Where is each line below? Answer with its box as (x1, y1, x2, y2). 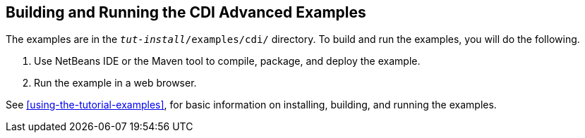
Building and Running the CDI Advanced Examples (6, 4, 366, 21)
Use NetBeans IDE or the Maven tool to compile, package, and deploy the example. (34, 55, 421, 68)
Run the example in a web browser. (34, 77, 197, 89)
